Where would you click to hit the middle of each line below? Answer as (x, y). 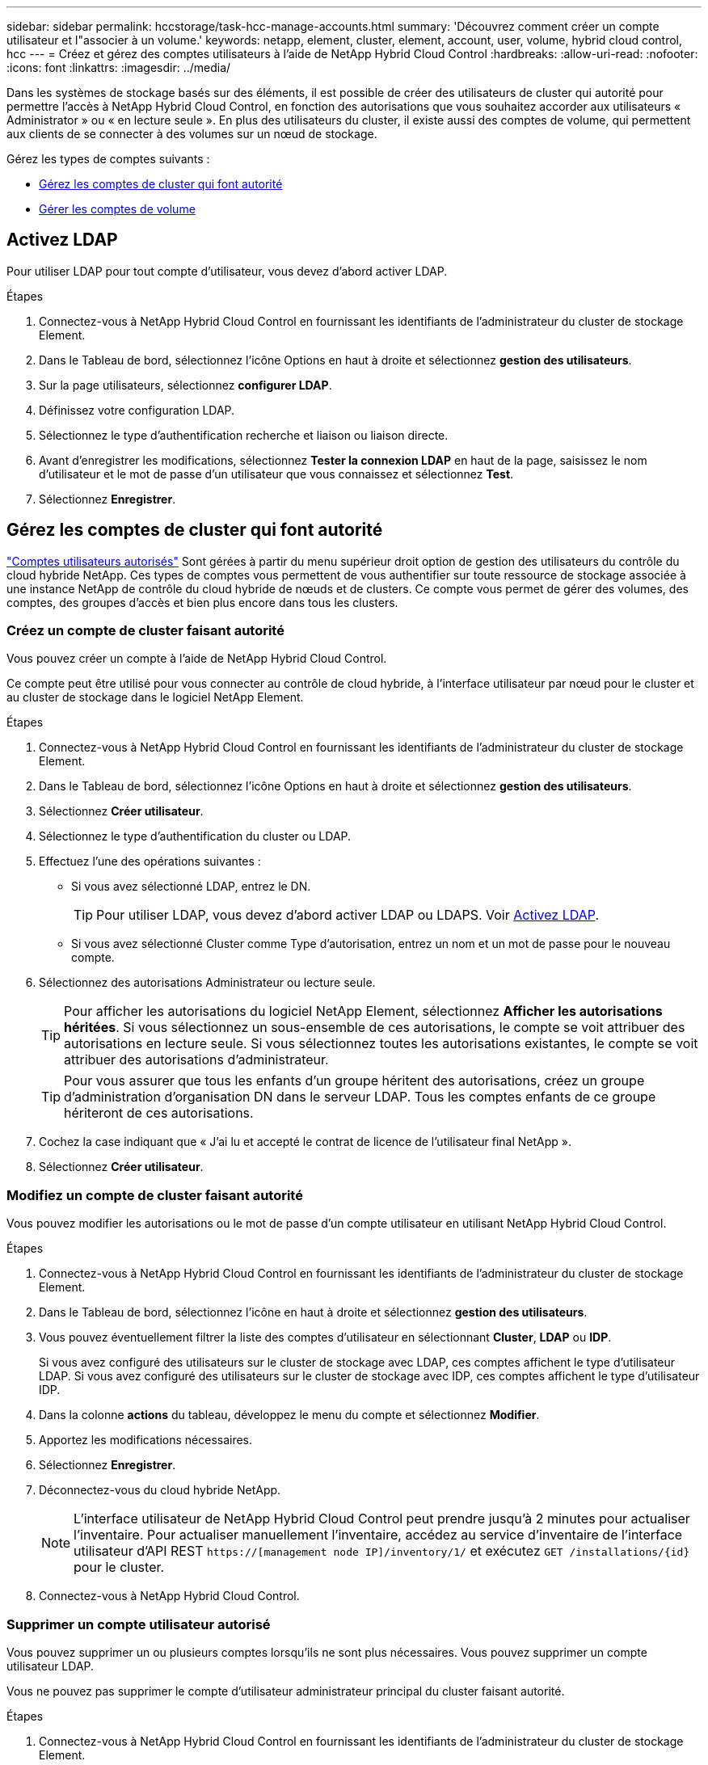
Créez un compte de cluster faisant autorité (145, 631)
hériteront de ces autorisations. (159, 1113)
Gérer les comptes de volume (117, 209)
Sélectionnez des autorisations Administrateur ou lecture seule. (207, 983)
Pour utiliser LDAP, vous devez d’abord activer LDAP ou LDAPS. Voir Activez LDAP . (348, 915)
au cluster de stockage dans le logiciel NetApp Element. (155, 697)
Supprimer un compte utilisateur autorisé (139, 1624)
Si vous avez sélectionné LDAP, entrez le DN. (191, 887)
